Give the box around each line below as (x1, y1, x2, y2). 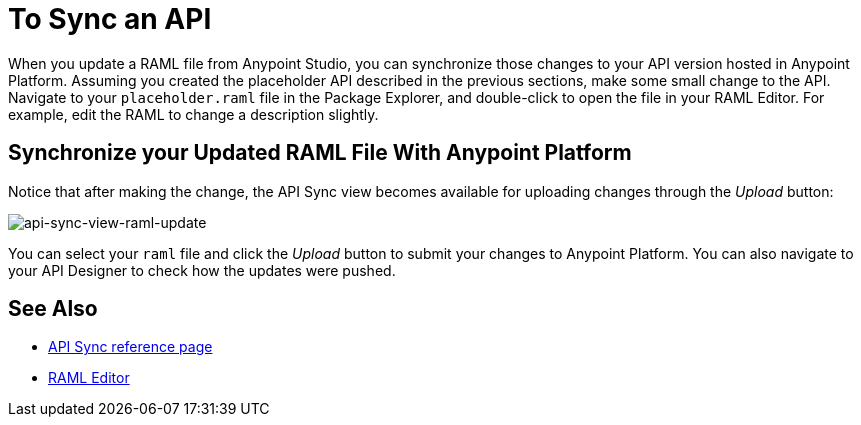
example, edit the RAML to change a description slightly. (8, 105, 379, 123)
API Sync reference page (48, 338, 213, 356)
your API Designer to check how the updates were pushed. (8, 261, 396, 279)
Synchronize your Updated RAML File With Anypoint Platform (8, 140, 632, 166)
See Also (8, 296, 98, 322)
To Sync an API (8, 2, 212, 36)
